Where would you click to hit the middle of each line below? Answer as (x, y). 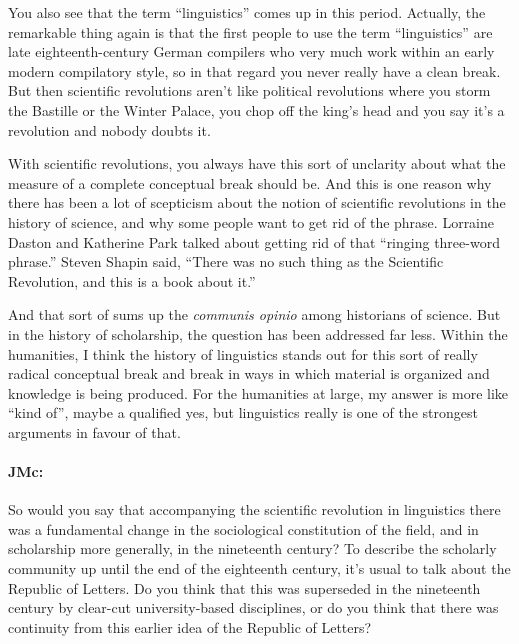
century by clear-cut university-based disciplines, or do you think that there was (253, 607)
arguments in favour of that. (94, 431)
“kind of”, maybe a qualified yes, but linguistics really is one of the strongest (243, 412)
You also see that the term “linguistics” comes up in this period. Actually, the (247, 12)
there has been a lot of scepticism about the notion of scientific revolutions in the (257, 202)
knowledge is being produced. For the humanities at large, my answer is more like (258, 392)
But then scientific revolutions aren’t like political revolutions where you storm (249, 90)
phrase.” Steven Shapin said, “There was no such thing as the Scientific (226, 261)
